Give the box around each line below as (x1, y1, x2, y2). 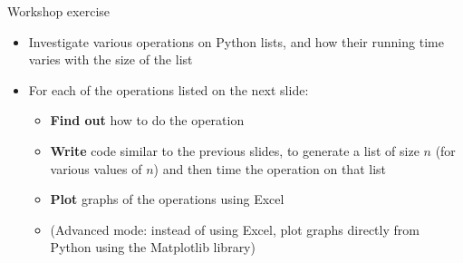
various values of (50, 159, 142, 178)
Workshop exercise (7, 2, 111, 20)
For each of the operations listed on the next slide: (28, 80, 309, 99)
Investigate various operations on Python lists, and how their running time (28, 32, 444, 51)
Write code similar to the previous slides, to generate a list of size (50, 141, 420, 160)
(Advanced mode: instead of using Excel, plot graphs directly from (50, 219, 420, 239)
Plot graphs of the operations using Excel (50, 190, 285, 209)
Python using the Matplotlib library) (50, 238, 256, 257)
